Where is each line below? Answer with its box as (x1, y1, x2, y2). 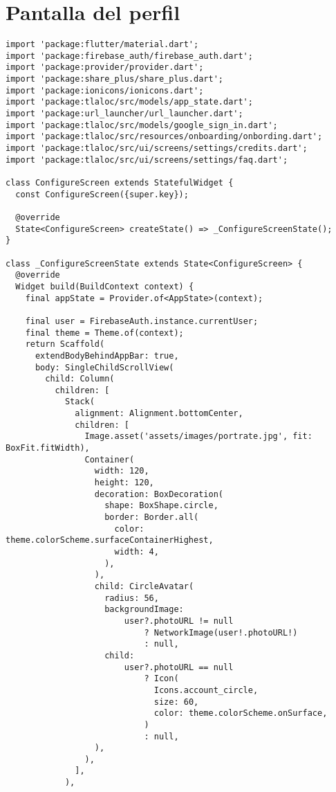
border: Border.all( (104, 512, 199, 523)
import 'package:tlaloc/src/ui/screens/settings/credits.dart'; (6, 143, 308, 154)
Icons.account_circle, (153, 685, 259, 695)
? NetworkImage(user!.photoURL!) (144, 627, 298, 638)
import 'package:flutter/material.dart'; (6, 39, 199, 50)
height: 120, (94, 478, 154, 488)
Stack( (64, 397, 95, 407)
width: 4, (114, 547, 159, 557)
